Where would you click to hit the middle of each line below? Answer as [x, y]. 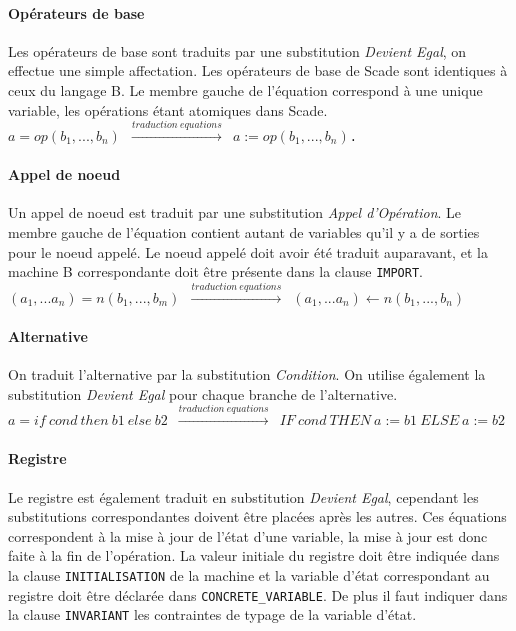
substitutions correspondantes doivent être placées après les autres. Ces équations [257, 516]
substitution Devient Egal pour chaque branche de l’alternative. [203, 393]
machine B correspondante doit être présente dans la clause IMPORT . [215, 271]
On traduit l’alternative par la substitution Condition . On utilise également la [247, 374]
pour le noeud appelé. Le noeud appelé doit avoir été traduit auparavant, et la [248, 251]
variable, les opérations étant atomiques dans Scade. [168, 109]
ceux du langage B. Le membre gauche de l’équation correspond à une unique [245, 89]
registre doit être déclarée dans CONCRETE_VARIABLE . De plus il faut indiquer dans [258, 594]
